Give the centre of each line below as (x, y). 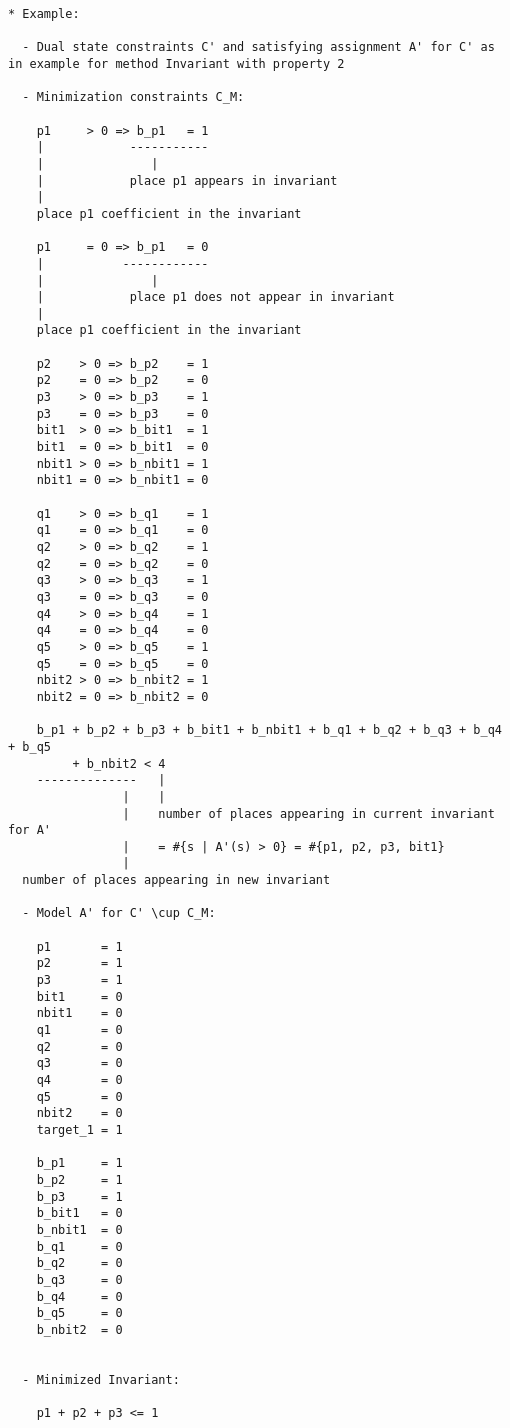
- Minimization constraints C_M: (133, 97)
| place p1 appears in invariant (187, 180)
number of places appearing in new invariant (176, 880)
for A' (29, 830)
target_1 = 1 (79, 1129)
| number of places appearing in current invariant (308, 813)
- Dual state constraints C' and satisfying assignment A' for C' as (258, 47)
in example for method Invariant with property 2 (176, 63)
